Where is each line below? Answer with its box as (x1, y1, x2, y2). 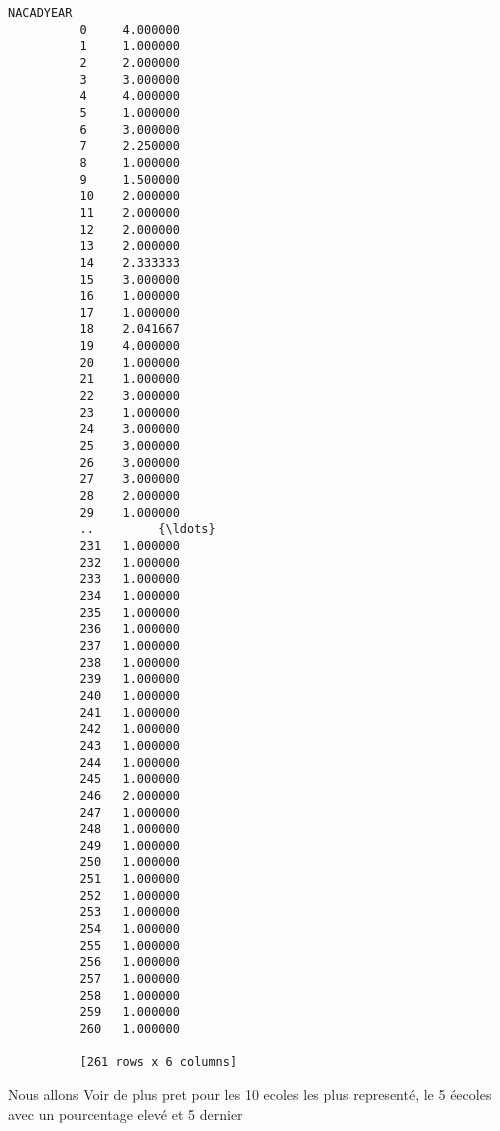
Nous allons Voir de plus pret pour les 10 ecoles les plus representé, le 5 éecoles (8, 1084, 492, 1104)
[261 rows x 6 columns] (79, 1055, 238, 1070)
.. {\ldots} (79, 522, 216, 537)
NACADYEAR (8, 6, 73, 20)
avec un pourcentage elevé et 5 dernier (8, 1103, 243, 1124)
